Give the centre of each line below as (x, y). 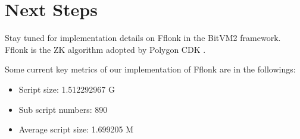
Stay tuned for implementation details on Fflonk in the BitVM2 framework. (143, 38)
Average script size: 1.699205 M (76, 129)
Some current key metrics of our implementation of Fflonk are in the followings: (150, 69)
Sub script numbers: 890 (63, 109)
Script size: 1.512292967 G (67, 89)
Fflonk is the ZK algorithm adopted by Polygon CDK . (105, 49)
